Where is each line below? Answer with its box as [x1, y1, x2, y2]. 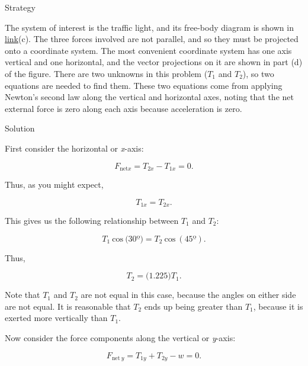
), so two [242, 67, 274, 79]
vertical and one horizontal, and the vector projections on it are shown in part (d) [5, 56, 303, 68]
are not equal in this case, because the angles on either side [81, 288, 296, 301]
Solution [5, 122, 35, 134]
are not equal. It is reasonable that [5, 300, 131, 312]
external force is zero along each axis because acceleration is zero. [5, 102, 242, 114]
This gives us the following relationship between [5, 214, 179, 227]
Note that [5, 288, 40, 301]
